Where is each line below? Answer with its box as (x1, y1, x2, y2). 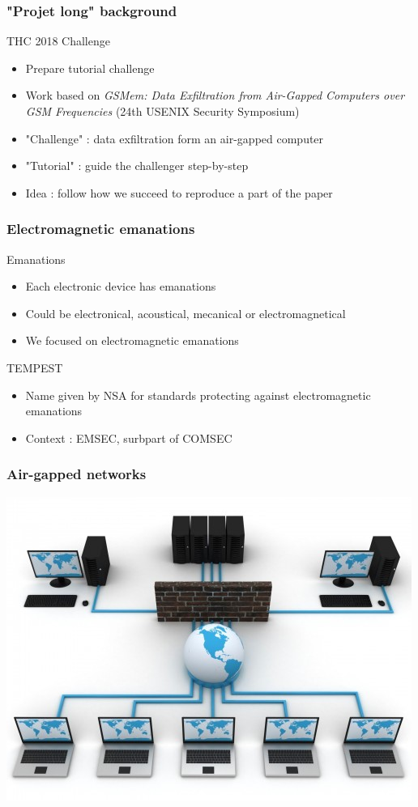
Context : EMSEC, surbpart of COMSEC (25, 429, 232, 446)
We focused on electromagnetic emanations (25, 332, 239, 349)
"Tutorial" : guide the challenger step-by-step (25, 157, 249, 174)
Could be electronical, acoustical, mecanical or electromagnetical (25, 304, 346, 321)
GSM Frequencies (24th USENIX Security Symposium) (25, 103, 300, 119)
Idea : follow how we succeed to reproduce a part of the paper (25, 184, 333, 201)
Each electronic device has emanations (25, 278, 216, 295)
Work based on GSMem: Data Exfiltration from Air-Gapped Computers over (25, 87, 405, 104)
